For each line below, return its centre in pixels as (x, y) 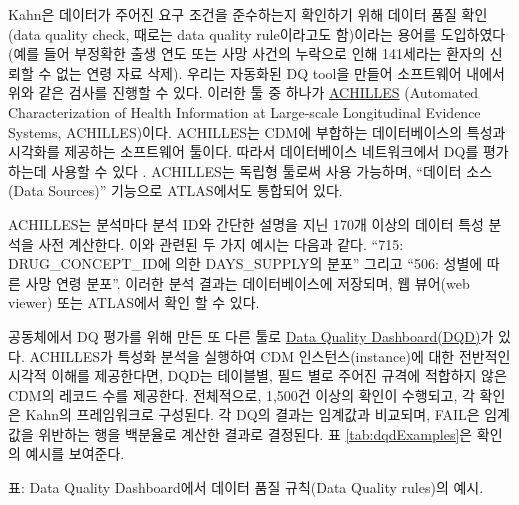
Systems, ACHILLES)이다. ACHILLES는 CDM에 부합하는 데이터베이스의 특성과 (257, 131)
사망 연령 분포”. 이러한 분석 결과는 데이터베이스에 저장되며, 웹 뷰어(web (247, 282)
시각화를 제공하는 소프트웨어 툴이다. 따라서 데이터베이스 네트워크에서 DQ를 (243, 151)
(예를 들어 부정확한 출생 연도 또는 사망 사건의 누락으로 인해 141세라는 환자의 (247, 53)
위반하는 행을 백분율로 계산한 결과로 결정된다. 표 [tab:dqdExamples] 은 (255, 433)
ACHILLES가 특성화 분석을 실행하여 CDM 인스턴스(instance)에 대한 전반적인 (270, 355)
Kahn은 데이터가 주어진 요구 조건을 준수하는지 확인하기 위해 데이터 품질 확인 (248, 14)
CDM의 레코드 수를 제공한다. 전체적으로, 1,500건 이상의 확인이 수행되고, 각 (241, 394)
